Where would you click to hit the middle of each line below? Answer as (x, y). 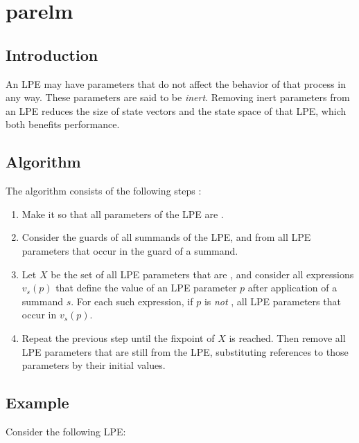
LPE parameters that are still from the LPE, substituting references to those (185, 351)
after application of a (292, 288)
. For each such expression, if (132, 301)
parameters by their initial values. (94, 365)
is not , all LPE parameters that (272, 301)
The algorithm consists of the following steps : (104, 191)
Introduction (52, 54)
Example (37, 403)
